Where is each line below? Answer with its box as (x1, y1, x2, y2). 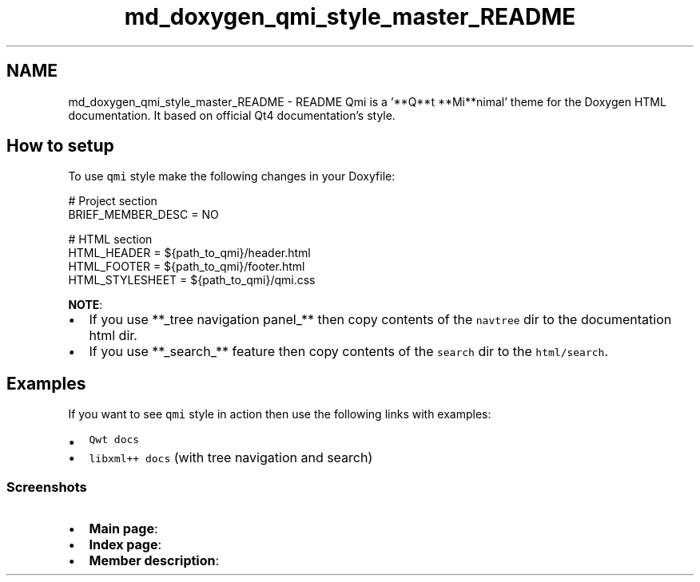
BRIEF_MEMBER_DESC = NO (68, 208, 219, 222)
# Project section (68, 194, 157, 208)
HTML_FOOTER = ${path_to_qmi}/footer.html (68, 259, 305, 274)
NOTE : (68, 298, 103, 312)
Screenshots (6, 478, 87, 495)
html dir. (89, 327, 137, 344)
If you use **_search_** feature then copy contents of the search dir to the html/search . (89, 343, 609, 360)
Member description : (89, 552, 220, 569)
